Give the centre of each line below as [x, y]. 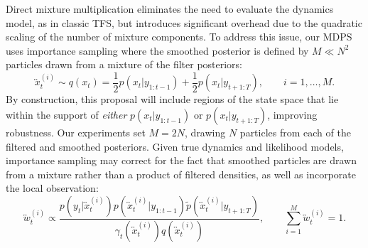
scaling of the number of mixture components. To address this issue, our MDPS [179, 37]
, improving [292, 115]
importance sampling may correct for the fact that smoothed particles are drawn [181, 160]
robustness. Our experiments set [76, 133]
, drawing [205, 133]
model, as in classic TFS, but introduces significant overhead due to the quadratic [184, 22]
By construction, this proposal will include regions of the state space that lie [172, 99]
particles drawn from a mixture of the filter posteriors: [124, 64]
